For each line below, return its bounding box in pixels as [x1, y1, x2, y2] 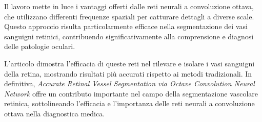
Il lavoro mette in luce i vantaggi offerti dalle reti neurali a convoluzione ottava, [4, 1, 254, 11]
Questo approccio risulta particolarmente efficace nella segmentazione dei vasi [4, 21, 248, 32]
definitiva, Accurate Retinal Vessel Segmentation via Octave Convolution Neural [4, 78, 255, 89]
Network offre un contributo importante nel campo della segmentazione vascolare [4, 88, 258, 99]
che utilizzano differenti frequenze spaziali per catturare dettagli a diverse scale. [4, 11, 254, 21]
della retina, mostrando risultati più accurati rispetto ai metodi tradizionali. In [4, 68, 252, 79]
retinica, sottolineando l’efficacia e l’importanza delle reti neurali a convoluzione [4, 98, 255, 109]
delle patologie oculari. [4, 41, 75, 52]
